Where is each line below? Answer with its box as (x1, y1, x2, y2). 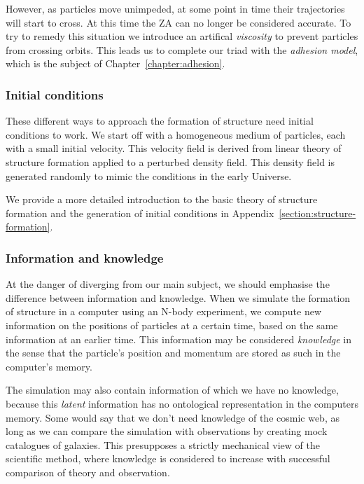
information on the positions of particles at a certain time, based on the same (6, 317, 338, 332)
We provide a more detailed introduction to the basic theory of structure (6, 192, 318, 207)
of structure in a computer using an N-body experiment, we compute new (6, 304, 322, 319)
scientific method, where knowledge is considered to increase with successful (6, 451, 330, 466)
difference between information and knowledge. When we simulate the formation (6, 290, 351, 305)
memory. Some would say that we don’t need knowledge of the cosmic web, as (6, 410, 339, 424)
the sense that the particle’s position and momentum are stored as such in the (6, 345, 341, 360)
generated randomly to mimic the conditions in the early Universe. (6, 168, 292, 183)
